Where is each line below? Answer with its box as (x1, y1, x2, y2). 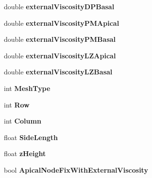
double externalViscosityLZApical (4, 50, 116, 60)
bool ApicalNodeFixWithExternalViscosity (4, 164, 148, 175)
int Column (4, 116, 41, 126)
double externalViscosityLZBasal (4, 67, 113, 77)
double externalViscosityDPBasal (4, 1, 115, 11)
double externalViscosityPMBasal (4, 34, 116, 44)
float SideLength (4, 132, 58, 142)
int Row (4, 99, 30, 109)
